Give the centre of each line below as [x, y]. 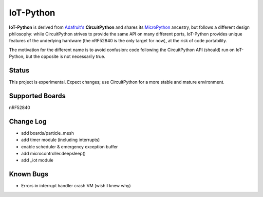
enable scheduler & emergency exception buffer [70, 146]
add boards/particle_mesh [47, 133]
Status [19, 70]
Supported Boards [37, 96]
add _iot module [37, 160]
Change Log [28, 121]
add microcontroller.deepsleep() [54, 153]
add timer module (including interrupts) [60, 140]
